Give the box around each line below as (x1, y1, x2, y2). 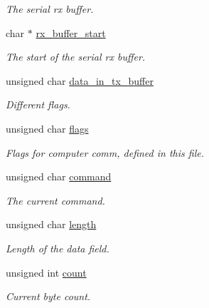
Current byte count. (6, 289, 91, 304)
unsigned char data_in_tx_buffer (6, 73, 154, 88)
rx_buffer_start (36, 25, 106, 40)
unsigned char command (6, 169, 112, 184)
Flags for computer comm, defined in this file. (6, 145, 204, 160)
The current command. (6, 192, 105, 207)
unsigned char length (6, 217, 97, 232)
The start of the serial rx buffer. (6, 49, 146, 64)
